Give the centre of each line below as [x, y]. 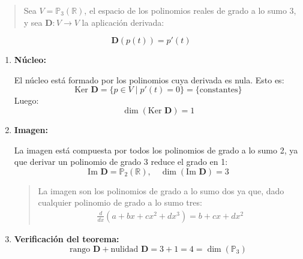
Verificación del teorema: [67, 238]
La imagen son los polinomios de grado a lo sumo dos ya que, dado [161, 190]
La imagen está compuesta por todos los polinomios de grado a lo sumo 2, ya [156, 150]
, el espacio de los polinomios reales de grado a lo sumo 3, [190, 10]
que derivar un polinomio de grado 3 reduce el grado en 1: [121, 162]
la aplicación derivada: [123, 22]
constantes [219, 90]
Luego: [26, 100]
